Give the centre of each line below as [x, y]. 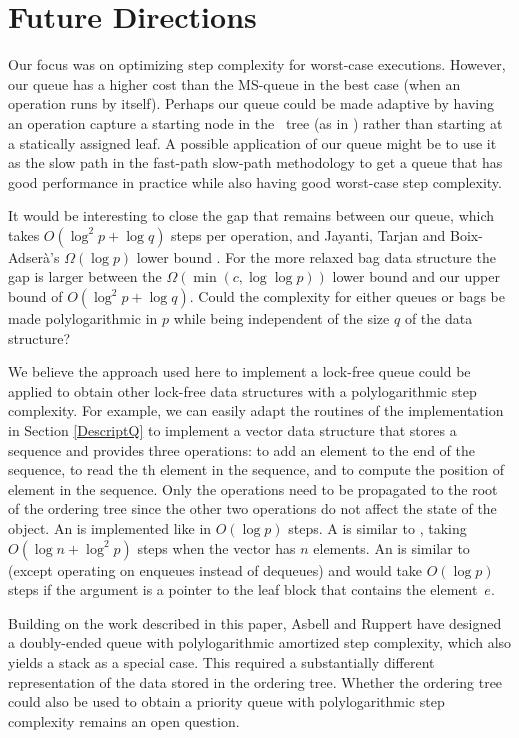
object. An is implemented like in [110, 528]
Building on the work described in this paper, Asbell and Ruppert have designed [255, 622]
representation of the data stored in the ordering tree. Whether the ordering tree [255, 681]
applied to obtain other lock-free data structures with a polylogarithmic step [242, 390]
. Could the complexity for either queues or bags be [347, 296]
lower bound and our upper [416, 276]
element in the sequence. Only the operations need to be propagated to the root [253, 488]
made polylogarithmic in [83, 318]
